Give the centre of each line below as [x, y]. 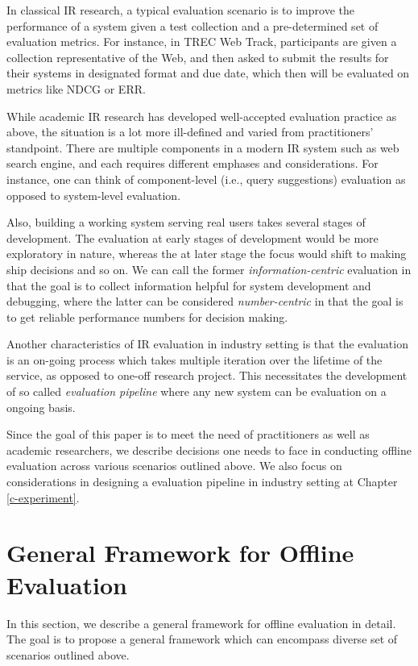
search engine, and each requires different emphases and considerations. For [192, 163]
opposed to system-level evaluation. [94, 195]
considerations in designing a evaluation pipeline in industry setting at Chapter [202, 482]
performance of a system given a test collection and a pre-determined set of [192, 25]
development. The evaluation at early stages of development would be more [192, 237]
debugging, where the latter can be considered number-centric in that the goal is [205, 301]
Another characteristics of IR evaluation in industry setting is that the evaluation [207, 344]
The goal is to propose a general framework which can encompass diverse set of [202, 639]
